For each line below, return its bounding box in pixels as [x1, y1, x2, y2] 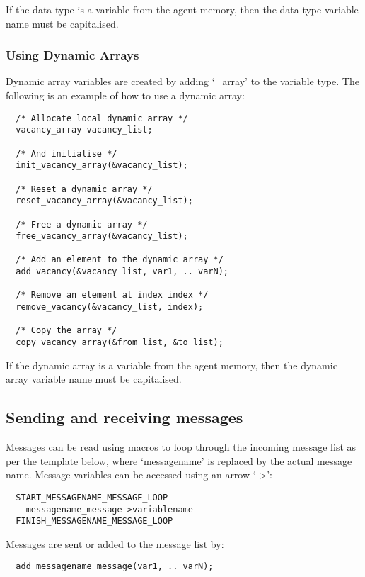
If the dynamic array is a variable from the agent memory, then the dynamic [6, 357, 337, 372]
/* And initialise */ [16, 148, 117, 159]
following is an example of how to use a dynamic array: [6, 88, 245, 102]
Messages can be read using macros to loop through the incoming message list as [6, 439, 357, 454]
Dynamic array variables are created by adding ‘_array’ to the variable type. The [6, 74, 359, 89]
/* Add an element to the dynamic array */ [16, 254, 224, 265]
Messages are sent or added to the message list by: [6, 536, 224, 551]
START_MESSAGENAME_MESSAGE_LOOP [16, 492, 168, 503]
